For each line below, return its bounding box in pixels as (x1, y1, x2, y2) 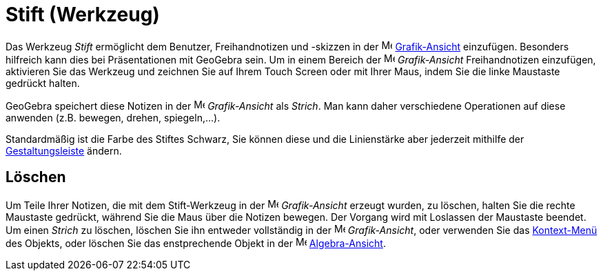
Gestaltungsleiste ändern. (6, 144, 122, 157)
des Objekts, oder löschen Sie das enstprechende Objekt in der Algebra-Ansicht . (6, 237, 386, 249)
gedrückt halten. (6, 77, 80, 89)
